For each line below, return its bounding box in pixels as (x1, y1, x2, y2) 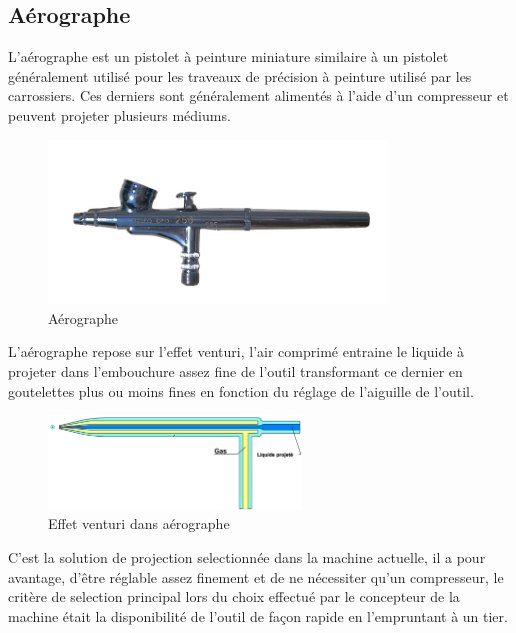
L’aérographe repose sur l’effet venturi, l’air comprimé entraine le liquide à (8, 341, 465, 362)
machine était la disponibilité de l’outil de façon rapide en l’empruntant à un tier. (8, 605, 508, 626)
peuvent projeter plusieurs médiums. (8, 104, 231, 125)
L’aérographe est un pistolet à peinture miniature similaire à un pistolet (8, 46, 449, 67)
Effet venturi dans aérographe (48, 513, 230, 534)
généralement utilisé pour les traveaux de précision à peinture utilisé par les (8, 65, 472, 86)
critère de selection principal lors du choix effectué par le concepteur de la (8, 586, 460, 607)
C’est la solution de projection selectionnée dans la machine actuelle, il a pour (8, 547, 486, 567)
